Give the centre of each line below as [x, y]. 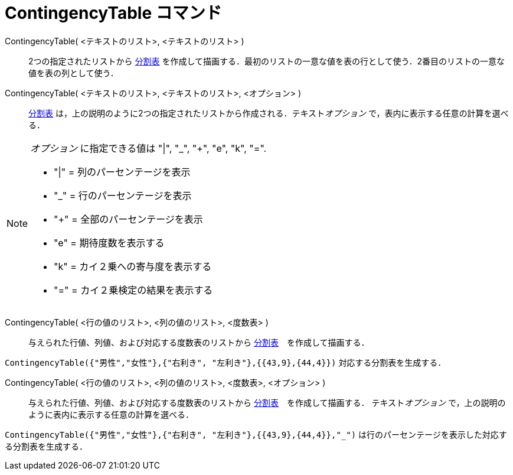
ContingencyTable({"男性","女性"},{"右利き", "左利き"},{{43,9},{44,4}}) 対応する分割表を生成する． [226, 362]
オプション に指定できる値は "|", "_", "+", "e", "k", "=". [148, 148]
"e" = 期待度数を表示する [109, 243]
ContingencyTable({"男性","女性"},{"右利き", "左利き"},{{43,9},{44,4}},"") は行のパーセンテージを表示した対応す [256, 434]
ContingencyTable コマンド [113, 13]
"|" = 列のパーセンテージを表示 [122, 172]
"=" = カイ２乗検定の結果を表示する [133, 290]
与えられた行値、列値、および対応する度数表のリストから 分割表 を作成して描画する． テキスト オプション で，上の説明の [267, 402]
